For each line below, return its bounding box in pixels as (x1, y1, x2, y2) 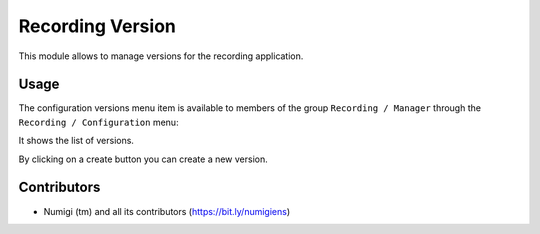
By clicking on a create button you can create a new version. (18, 153, 269, 165)
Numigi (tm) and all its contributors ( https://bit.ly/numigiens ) (43, 205, 291, 217)
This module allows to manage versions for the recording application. (18, 50, 304, 62)
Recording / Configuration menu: (18, 116, 179, 128)
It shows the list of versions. (18, 135, 135, 147)
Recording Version (18, 15, 177, 37)
